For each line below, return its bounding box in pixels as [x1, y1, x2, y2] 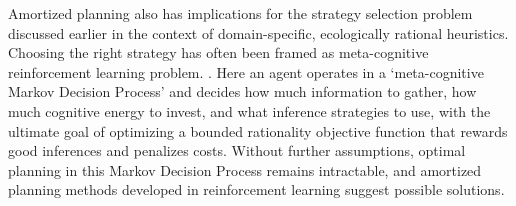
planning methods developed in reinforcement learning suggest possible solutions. [8, 179, 505, 200]
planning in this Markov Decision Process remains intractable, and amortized [8, 159, 482, 180]
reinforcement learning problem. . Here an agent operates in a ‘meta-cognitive [8, 61, 484, 82]
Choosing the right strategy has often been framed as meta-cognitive [8, 42, 429, 63]
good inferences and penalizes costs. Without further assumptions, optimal [8, 140, 466, 161]
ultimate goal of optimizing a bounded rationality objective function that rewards [8, 120, 508, 141]
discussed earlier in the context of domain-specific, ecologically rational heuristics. [8, 22, 509, 43]
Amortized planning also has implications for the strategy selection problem [8, 3, 473, 23]
